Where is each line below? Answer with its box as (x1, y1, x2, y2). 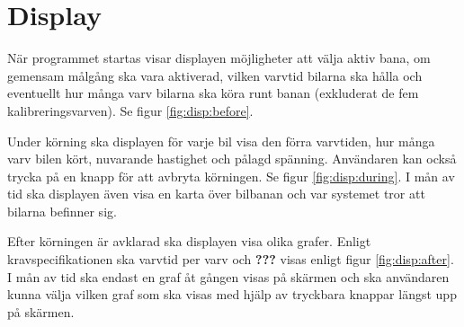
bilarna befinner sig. (7, 201, 117, 220)
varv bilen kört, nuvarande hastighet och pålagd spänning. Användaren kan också (7, 149, 457, 168)
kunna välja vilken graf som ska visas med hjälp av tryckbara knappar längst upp (7, 285, 457, 304)
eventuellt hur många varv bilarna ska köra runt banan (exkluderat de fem (7, 84, 419, 102)
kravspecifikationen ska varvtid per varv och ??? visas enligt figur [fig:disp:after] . (7, 250, 454, 269)
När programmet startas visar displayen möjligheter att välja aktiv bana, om (7, 49, 431, 67)
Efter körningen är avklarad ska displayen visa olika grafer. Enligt (7, 232, 371, 251)
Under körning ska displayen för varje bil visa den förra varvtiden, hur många (7, 131, 435, 150)
